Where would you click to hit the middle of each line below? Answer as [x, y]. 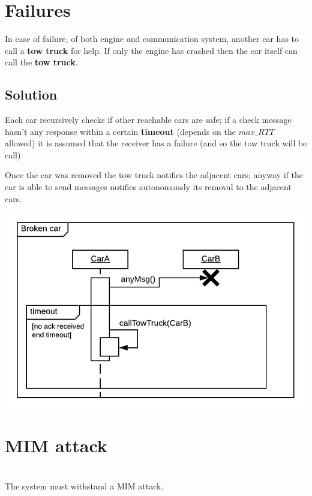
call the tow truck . [41, 62]
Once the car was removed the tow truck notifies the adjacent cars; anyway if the [154, 175]
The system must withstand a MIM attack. [84, 486]
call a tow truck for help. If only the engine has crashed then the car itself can [151, 50]
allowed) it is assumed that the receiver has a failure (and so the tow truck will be [156, 143]
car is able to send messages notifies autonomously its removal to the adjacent [148, 187]
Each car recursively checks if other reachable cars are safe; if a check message [148, 120]
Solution [31, 94]
